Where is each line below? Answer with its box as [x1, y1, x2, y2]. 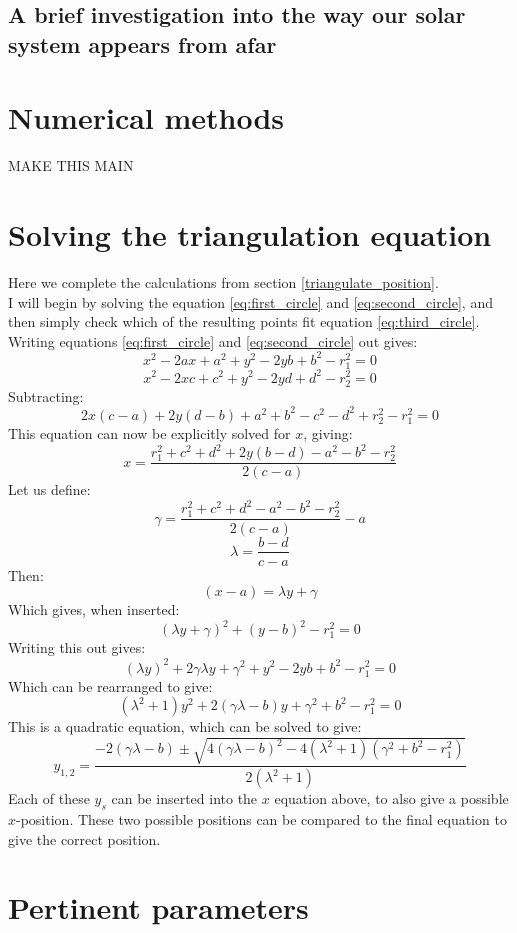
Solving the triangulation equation [8, 214, 492, 255]
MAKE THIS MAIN [8, 155, 134, 176]
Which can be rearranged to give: [8, 675, 213, 696]
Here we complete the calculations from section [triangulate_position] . [8, 272, 439, 293]
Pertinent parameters [8, 887, 309, 928]
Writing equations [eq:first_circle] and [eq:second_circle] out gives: [8, 330, 418, 351]
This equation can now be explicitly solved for [8, 422, 291, 443]
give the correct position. [8, 828, 161, 849]
